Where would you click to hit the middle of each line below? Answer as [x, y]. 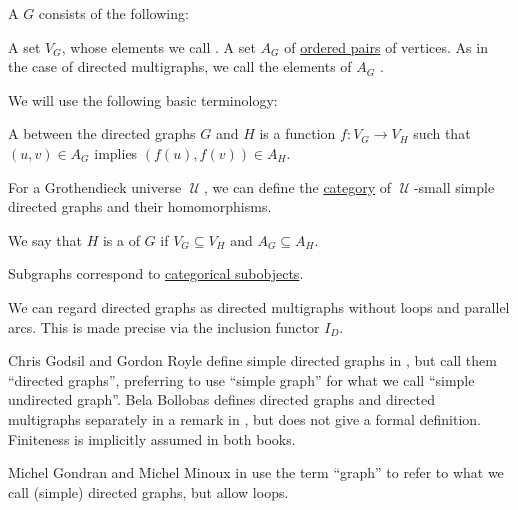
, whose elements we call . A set [158, 46]
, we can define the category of [298, 186]
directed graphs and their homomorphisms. [140, 206]
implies [116, 152]
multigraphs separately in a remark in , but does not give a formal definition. [244, 418]
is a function [297, 133]
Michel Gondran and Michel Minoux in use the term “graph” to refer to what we [256, 472]
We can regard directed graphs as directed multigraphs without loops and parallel [259, 306]
